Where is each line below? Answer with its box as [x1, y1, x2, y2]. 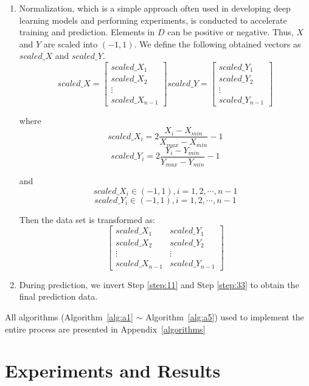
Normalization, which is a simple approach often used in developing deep [19, 2, 291, 14]
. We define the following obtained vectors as [134, 37, 301, 50]
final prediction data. [19, 290, 98, 303]
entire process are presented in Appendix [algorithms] [5, 322, 206, 335]
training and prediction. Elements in [19, 26, 155, 38]
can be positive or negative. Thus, [167, 26, 294, 38]
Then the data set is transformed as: [19, 213, 155, 226]
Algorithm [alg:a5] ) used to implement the [145, 310, 304, 323]
